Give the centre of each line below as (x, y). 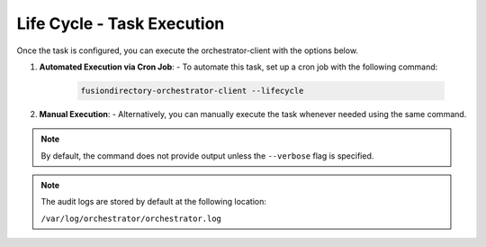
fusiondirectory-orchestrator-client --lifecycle (192, 91)
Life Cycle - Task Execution (121, 23)
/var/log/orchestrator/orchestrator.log (131, 218)
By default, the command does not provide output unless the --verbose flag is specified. (207, 156)
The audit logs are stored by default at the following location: (154, 202)
